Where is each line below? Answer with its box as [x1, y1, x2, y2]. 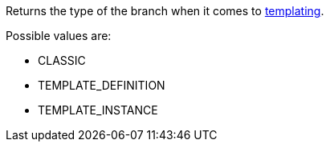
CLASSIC [38, 54, 86, 67]
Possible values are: [6, 29, 112, 42]
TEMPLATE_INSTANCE [38, 103, 158, 117]
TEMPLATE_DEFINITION [38, 78, 165, 92]
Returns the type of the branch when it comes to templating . [6, 4, 324, 18]
